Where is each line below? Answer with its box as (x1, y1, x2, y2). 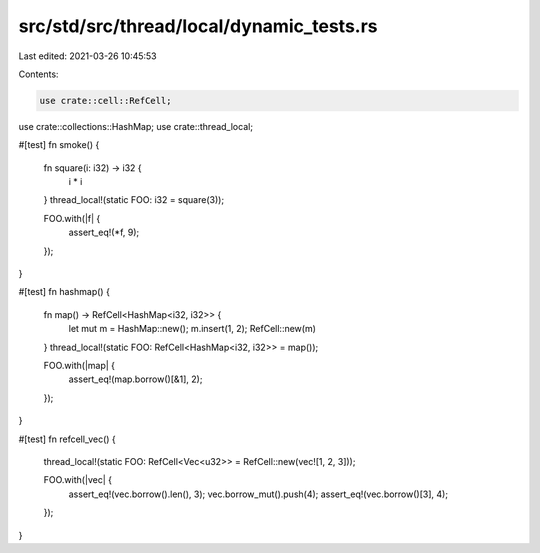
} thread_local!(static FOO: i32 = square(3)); (43, 194, 225, 206)
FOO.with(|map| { (43, 359, 115, 371)
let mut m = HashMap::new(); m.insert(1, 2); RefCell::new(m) (68, 323, 317, 335)
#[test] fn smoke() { (18, 139, 100, 151)
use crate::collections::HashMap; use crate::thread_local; (18, 120, 254, 132)
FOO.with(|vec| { (43, 474, 112, 486)
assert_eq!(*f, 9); (68, 226, 140, 239)
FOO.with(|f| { (43, 212, 101, 224)
